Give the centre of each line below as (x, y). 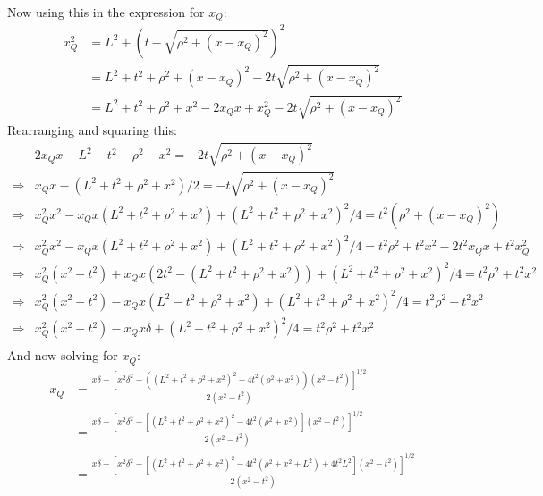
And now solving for (63, 355)
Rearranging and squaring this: (92, 130)
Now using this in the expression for (106, 12)
